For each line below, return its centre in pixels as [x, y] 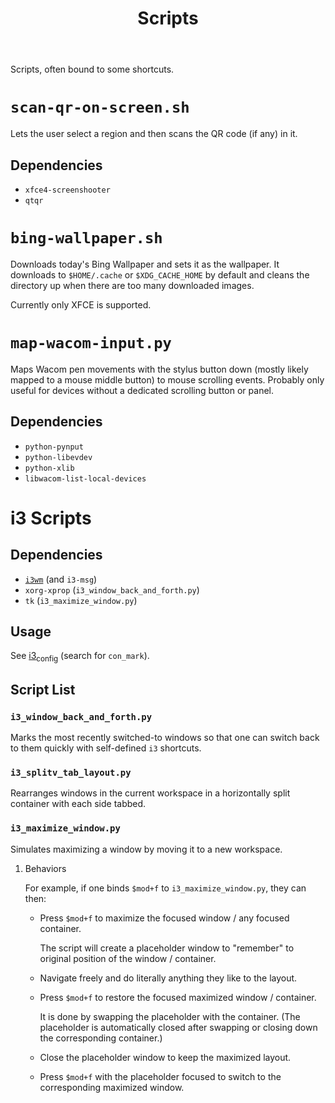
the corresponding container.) [101, 1038]
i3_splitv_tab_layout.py [71, 772]
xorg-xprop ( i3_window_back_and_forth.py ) [112, 589]
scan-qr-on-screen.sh [100, 107]
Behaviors [45, 868]
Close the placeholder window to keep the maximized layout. [165, 1057]
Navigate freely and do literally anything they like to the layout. [168, 978]
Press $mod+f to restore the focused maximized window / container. [178, 997]
